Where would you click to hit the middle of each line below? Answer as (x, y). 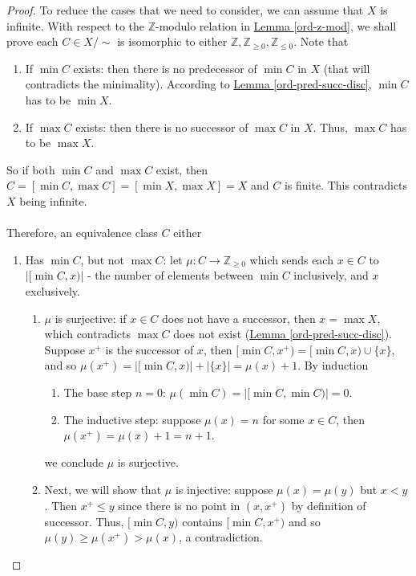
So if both (31, 169)
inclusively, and (331, 275)
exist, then (182, 169)
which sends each (291, 259)
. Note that (321, 41)
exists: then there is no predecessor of (165, 68)
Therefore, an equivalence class (82, 233)
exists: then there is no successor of (162, 127)
